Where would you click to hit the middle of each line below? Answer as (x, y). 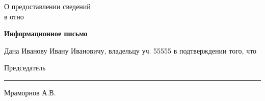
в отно (14, 16)
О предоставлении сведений (47, 6)
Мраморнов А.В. (30, 92)
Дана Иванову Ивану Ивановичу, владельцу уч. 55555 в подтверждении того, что (130, 50)
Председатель (25, 68)
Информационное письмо (46, 33)
